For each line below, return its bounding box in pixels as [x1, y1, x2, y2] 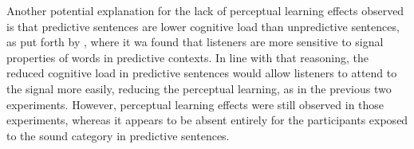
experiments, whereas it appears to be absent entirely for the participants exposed [6, 112, 408, 128]
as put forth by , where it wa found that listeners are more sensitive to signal [6, 33, 384, 50]
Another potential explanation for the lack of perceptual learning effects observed [6, 2, 404, 18]
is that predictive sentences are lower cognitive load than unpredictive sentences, [6, 18, 400, 34]
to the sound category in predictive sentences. [6, 127, 230, 143]
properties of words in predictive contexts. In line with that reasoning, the [6, 49, 369, 65]
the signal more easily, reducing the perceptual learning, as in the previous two [6, 80, 392, 96]
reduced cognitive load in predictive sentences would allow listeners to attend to [6, 65, 397, 81]
